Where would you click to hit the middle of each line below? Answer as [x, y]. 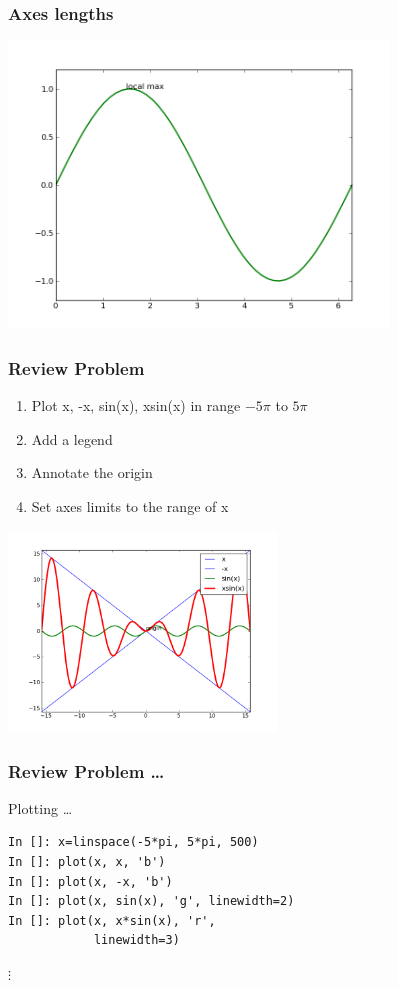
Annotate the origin [92, 472]
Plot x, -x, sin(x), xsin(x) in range [136, 405]
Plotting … [40, 807]
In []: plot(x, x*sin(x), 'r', [112, 920]
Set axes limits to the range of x [130, 505]
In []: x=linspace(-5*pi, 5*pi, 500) [133, 842]
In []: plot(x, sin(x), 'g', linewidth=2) [151, 901]
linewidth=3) [136, 940]
